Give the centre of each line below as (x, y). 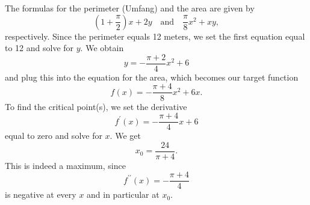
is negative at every (41, 194)
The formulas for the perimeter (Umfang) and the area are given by (130, 8)
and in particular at (123, 194)
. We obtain (102, 48)
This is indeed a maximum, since (65, 165)
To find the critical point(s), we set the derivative (96, 106)
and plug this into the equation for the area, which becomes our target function (152, 77)
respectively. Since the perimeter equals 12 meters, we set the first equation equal (155, 36)
